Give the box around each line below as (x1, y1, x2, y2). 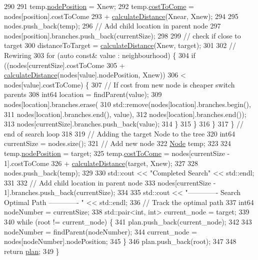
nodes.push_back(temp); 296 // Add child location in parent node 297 (4, 20, 221, 31)
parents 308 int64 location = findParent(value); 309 (4, 89, 162, 99)
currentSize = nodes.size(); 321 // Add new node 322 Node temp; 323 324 (4, 138, 231, 148)
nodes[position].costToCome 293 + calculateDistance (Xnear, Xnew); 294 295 (4, 10, 238, 21)
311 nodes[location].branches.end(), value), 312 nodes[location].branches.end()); (4, 108, 246, 119)
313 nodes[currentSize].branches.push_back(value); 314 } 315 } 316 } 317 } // (4, 118, 244, 129)
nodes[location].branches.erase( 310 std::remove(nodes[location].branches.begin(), (4, 98, 251, 109)
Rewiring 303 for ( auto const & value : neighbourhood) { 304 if (4, 49, 195, 60)
